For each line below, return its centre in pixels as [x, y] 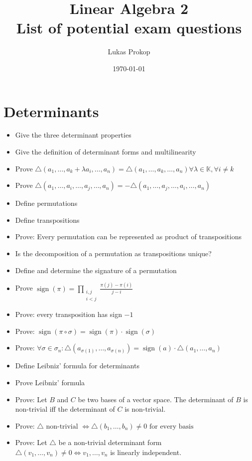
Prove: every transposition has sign [68, 314]
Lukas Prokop [129, 52]
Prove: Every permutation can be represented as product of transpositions [128, 236]
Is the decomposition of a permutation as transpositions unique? [113, 253]
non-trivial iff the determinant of [65, 409]
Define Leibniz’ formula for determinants [77, 366]
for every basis [171, 426]
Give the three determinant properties [73, 135]
